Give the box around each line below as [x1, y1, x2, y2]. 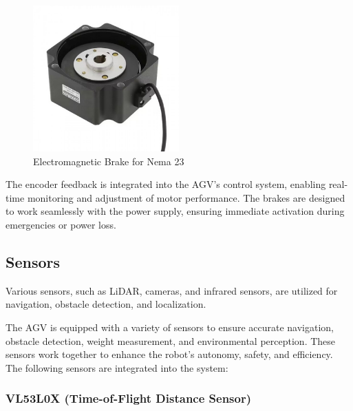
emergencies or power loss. [6, 217, 116, 231]
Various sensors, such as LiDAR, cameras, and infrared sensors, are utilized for [6, 283, 338, 297]
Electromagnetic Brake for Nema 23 [33, 154, 184, 168]
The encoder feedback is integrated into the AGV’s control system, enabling [6, 177, 326, 191]
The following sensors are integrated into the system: [6, 360, 228, 375]
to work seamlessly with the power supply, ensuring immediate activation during [6, 204, 345, 218]
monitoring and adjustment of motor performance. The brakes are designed [27, 190, 345, 204]
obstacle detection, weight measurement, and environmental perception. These [6, 333, 336, 348]
